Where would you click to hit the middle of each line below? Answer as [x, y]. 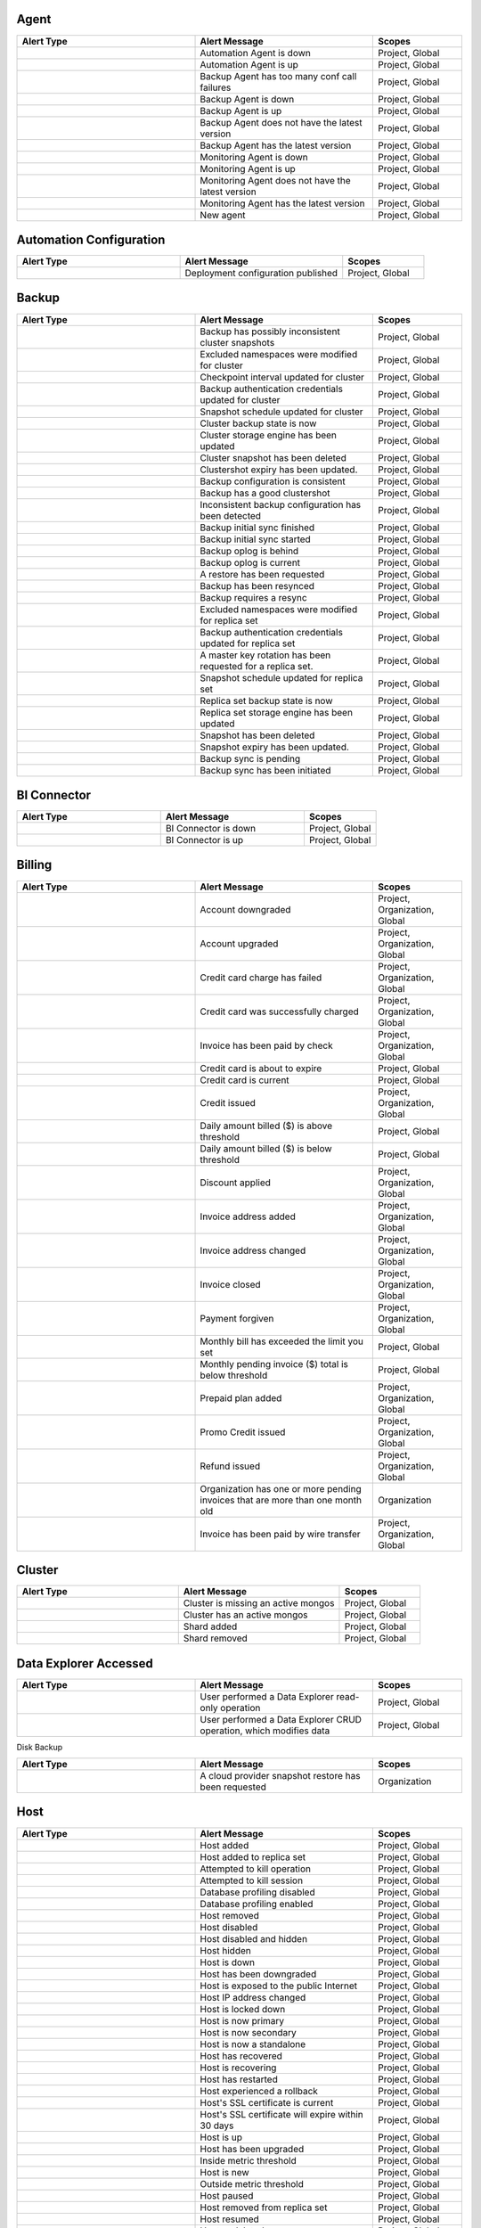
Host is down [228, 1962]
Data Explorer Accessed [85, 1663]
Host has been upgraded [252, 2149]
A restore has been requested [262, 574]
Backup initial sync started [255, 539]
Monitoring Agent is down [254, 157]
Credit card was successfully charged [280, 1012]
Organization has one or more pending [281, 1488]
